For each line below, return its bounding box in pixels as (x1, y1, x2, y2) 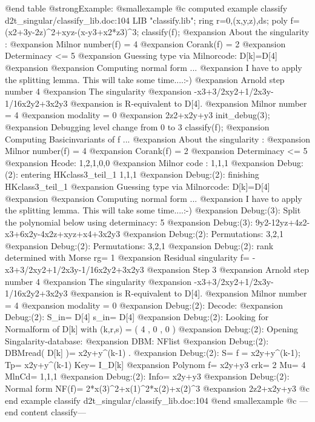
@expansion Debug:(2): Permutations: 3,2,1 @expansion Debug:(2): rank (5, 239, 274, 252)
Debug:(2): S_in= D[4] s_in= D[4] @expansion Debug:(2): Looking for (5, 310, 269, 323)
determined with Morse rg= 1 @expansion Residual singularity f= (5, 251, 250, 264)
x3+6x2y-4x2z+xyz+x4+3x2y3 (5, 227, 121, 240)
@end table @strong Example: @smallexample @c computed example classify (5, 2, 288, 14)
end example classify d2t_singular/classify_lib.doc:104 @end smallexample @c (5, 394, 297, 406)
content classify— (21, 406, 86, 418)
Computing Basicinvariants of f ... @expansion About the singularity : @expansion (5, 132, 310, 145)
